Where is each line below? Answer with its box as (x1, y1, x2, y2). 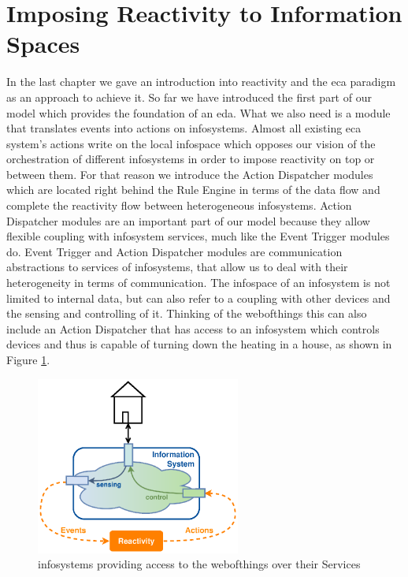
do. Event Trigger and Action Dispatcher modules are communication (6, 243, 343, 259)
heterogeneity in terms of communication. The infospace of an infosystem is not (6, 274, 391, 291)
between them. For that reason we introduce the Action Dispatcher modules (6, 166, 373, 182)
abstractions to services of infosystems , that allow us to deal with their (6, 259, 348, 275)
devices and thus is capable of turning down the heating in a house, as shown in (6, 336, 392, 352)
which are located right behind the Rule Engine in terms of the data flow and (6, 181, 380, 198)
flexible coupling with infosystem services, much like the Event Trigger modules (6, 228, 390, 244)
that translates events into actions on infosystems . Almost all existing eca (6, 120, 362, 136)
